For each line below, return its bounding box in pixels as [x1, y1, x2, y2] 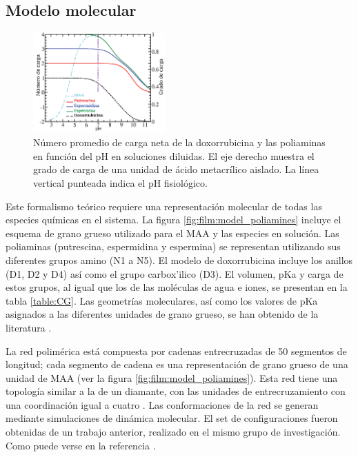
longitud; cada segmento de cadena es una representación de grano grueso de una [6, 357, 348, 372]
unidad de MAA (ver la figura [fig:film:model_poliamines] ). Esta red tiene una [6, 370, 338, 385]
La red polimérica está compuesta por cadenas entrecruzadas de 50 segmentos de [6, 343, 347, 358]
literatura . [6, 320, 52, 334]
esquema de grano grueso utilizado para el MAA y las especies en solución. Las [6, 225, 339, 240]
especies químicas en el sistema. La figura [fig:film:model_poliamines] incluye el [6, 212, 341, 227]
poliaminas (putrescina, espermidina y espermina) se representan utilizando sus [6, 239, 341, 254]
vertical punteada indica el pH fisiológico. [33, 175, 208, 190]
